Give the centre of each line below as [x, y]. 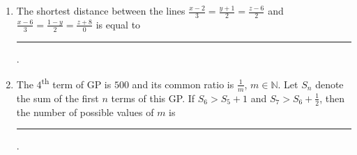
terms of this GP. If [153, 98]
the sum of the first [58, 98]
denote [329, 84]
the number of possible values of [85, 112]
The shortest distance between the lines [101, 10]
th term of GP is [76, 83]
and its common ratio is [183, 84]
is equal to [118, 24]
